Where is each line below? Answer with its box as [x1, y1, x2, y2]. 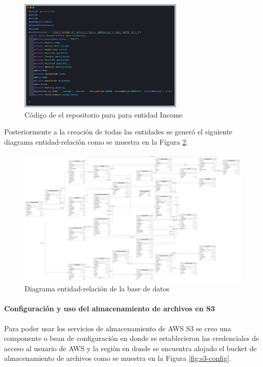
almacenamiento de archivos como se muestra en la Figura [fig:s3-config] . [4, 353, 231, 363]
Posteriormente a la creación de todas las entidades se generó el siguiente [4, 126, 232, 137]
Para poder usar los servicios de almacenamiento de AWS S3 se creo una [4, 323, 231, 333]
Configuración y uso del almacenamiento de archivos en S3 [4, 303, 215, 314]
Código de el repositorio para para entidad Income [25, 109, 183, 120]
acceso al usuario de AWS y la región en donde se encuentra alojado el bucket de [4, 342, 257, 353]
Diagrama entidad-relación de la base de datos [25, 283, 170, 294]
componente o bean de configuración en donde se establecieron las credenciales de [4, 333, 259, 343]
